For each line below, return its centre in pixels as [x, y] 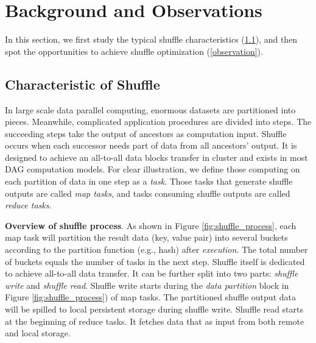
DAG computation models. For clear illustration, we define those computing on [153, 169]
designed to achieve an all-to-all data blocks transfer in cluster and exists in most [156, 157]
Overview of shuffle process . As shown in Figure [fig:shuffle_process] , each [151, 225]
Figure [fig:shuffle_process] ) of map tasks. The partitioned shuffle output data [150, 297]
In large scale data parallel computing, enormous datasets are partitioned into [150, 109]
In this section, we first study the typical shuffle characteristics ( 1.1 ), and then [151, 39]
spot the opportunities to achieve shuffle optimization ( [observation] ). [134, 51]
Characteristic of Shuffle [83, 84]
